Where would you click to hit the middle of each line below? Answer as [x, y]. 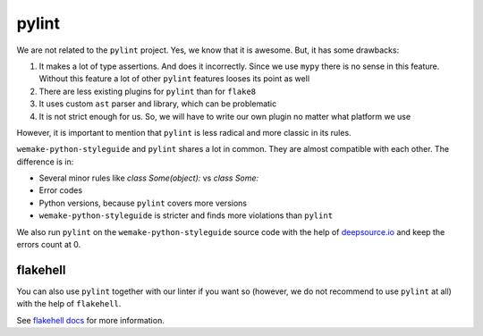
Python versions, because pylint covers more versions [143, 203]
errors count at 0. [49, 245]
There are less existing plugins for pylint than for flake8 [148, 91]
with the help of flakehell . [69, 304]
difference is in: [45, 162]
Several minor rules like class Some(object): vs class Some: [149, 178]
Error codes [61, 190]
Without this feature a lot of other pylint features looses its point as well [174, 79]
